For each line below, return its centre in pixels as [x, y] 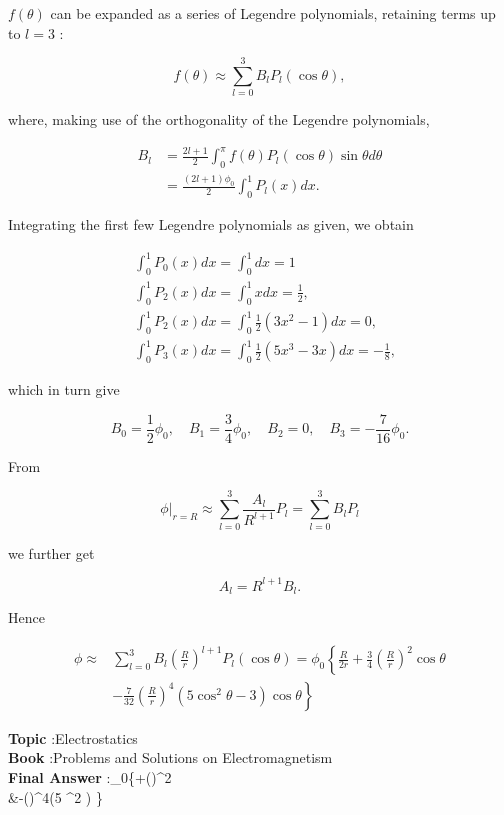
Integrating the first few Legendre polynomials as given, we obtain [211, 224]
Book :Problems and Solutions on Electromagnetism [170, 757]
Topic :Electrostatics [73, 737]
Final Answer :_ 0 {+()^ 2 [90, 776]
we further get [51, 552]
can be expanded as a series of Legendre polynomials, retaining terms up [273, 13]
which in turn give [64, 389]
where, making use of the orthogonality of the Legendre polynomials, [219, 119]
